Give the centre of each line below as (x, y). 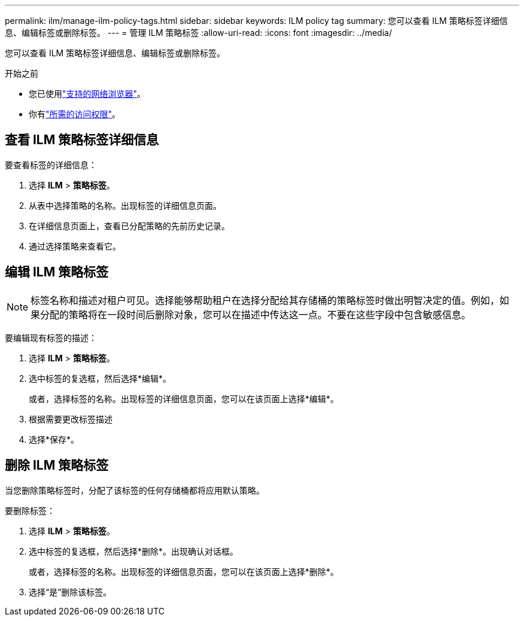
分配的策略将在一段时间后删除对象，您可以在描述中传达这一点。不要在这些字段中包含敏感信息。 (256, 314)
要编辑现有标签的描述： (51, 337)
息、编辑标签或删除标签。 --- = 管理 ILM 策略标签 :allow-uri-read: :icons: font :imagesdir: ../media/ (199, 33)
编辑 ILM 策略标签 (57, 272)
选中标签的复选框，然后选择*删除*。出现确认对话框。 (134, 551)
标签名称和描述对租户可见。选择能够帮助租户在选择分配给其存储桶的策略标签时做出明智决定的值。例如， (265, 300)
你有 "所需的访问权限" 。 (75, 114)
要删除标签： (30, 510)
